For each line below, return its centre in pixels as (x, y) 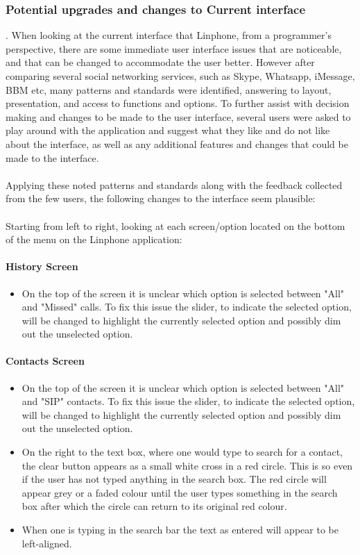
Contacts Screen (45, 361)
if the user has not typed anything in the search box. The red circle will (174, 479)
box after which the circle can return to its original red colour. (154, 506)
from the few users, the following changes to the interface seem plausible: (161, 198)
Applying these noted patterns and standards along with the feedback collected (174, 184)
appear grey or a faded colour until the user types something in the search (180, 492)
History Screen (42, 266)
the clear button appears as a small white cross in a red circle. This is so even (187, 465)
